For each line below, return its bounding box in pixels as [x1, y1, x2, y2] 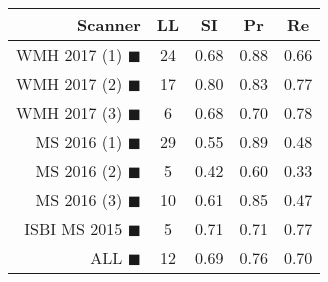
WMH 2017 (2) [16, 72, 123, 95]
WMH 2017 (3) [16, 101, 123, 124]
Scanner [77, 13, 141, 36]
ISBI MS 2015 [24, 217, 123, 240]
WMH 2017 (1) [16, 43, 123, 66]
